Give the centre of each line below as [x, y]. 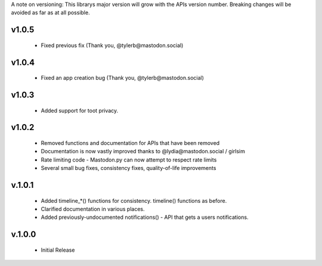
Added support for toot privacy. [80, 110]
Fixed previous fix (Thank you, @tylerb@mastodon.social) [112, 45]
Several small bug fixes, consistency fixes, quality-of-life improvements [129, 168]
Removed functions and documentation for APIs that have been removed [130, 143]
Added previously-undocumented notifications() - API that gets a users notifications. [145, 217]
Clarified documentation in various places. [93, 209]
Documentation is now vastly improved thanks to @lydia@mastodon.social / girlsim [143, 151]
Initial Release [58, 250]
